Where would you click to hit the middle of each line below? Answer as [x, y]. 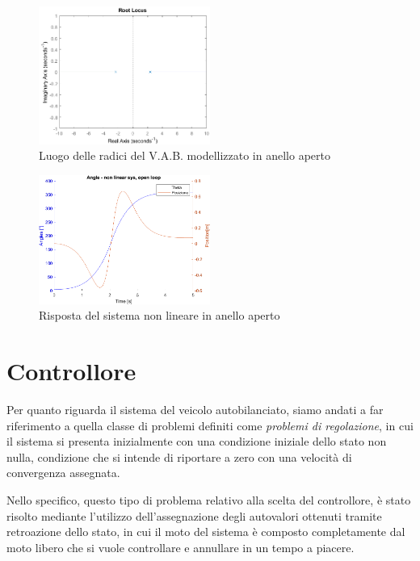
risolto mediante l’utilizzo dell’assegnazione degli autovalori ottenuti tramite [194, 515]
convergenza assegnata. [63, 473]
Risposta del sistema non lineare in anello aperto [160, 315]
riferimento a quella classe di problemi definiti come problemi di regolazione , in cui [210, 425]
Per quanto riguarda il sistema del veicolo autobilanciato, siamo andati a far [195, 409]
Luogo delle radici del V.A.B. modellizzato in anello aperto [185, 155]
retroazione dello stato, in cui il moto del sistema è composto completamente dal [206, 532]
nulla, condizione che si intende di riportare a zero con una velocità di [179, 456]
